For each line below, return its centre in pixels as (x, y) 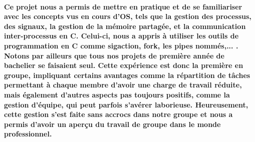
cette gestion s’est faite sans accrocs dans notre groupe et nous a (118, 114)
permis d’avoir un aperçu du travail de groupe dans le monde (112, 124)
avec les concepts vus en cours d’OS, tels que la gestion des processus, (128, 16)
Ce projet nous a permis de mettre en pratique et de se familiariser (123, 6)
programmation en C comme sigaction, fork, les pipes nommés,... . (121, 45)
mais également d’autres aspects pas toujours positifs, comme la (117, 94)
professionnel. (28, 134)
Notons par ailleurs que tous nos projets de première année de (114, 55)
